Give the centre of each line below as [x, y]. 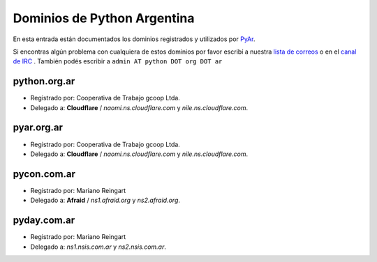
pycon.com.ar [44, 174]
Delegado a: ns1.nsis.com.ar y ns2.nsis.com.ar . [98, 247]
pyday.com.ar [44, 221]
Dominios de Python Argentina [104, 18]
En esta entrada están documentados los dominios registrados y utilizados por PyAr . [134, 39]
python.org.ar [44, 81]
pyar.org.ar [38, 128]
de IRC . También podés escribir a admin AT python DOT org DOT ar [118, 61]
